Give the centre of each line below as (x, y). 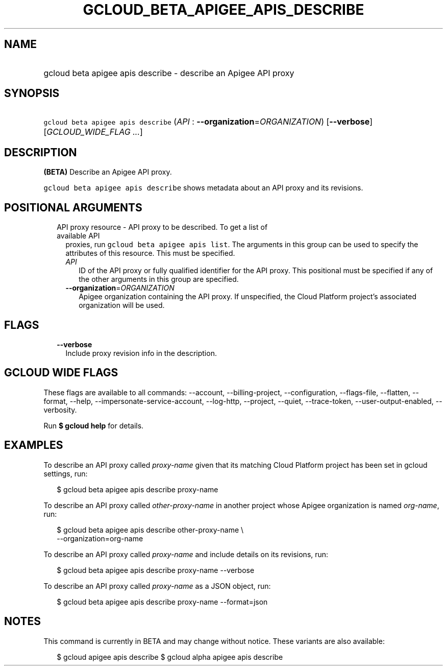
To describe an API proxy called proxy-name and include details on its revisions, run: (186, 554)
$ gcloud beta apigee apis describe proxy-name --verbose (156, 570)
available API (78, 236)
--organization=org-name (100, 538)
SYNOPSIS (32, 93)
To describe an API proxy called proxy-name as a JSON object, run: (157, 586)
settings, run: (66, 473)
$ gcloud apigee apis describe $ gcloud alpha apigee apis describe (170, 657)
